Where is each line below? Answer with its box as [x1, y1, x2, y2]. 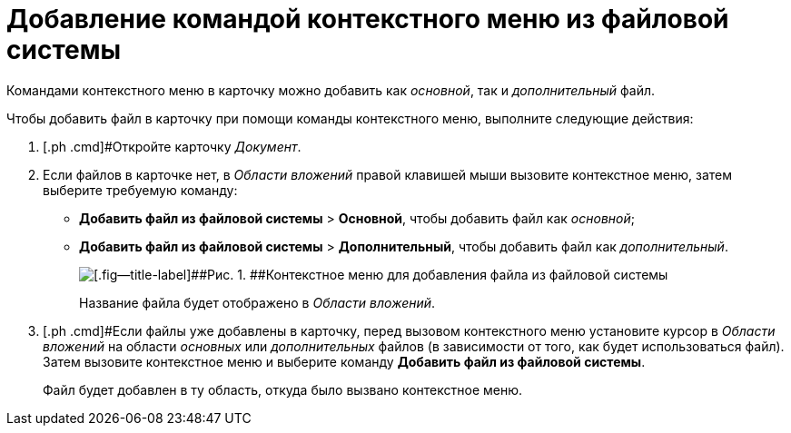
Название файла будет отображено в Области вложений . [79, 294, 436, 310]
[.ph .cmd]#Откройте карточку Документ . [43, 138, 302, 154]
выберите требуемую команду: [43, 182, 238, 198]
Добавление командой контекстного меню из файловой [6, 4, 729, 34]
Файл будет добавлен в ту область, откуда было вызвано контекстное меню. [43, 381, 522, 398]
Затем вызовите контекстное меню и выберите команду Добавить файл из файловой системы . [43, 353, 646, 369]
